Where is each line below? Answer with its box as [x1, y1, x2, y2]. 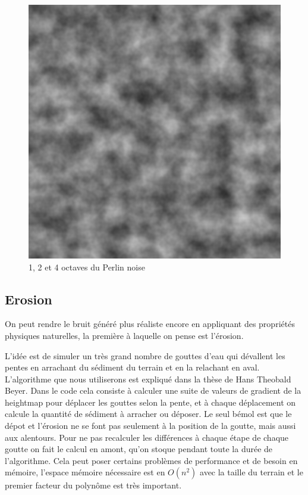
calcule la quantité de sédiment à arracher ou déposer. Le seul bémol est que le [5, 407, 292, 420]
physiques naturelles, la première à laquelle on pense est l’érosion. [5, 329, 244, 341]
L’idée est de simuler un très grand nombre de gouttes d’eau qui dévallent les [5, 349, 285, 362]
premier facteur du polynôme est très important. [5, 479, 182, 491]
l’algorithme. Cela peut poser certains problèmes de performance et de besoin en [5, 454, 298, 466]
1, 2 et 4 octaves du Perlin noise [29, 260, 145, 273]
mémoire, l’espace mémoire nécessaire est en [5, 466, 165, 478]
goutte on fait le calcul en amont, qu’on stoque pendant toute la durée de [5, 443, 273, 455]
